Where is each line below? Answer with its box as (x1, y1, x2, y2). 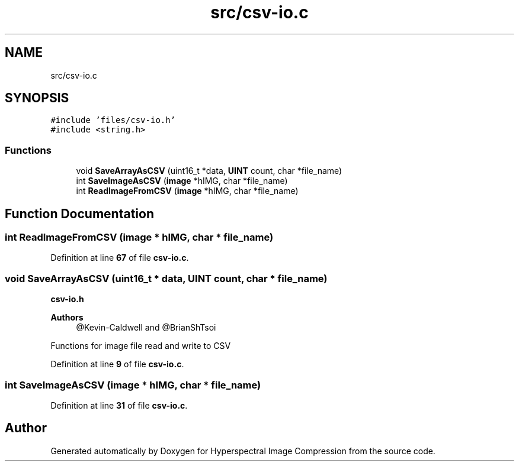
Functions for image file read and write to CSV (50, 341, 231, 351)
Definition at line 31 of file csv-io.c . (50, 400, 188, 410)
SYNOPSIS (5, 90, 69, 106)
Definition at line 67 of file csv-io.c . (50, 253, 189, 263)
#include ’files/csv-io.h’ (50, 115, 176, 125)
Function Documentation (5, 206, 154, 221)
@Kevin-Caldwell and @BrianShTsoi (76, 322, 216, 333)
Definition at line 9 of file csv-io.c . (50, 359, 184, 370)
